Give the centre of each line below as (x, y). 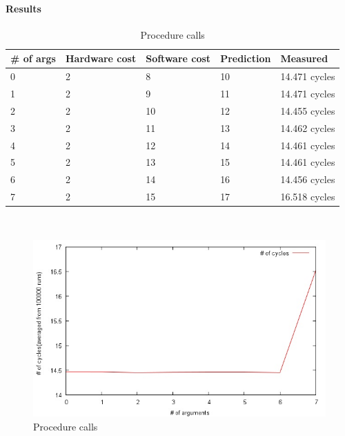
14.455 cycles (308, 110)
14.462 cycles (308, 127)
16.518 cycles (308, 197)
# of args (33, 58)
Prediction (246, 58)
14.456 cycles (308, 179)
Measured (304, 58)
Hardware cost (101, 58)
